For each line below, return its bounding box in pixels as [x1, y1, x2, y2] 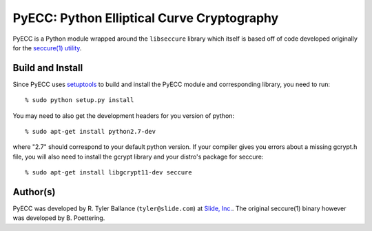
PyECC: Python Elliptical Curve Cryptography [12, 10, 279, 26]
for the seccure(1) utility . [12, 43, 82, 52]
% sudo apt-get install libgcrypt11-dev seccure [25, 169, 192, 177]
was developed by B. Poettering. [12, 214, 105, 222]
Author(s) [12, 186, 56, 198]
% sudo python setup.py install [25, 97, 134, 104]
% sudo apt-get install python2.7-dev [25, 128, 156, 136]
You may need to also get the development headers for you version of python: [12, 111, 234, 120]
